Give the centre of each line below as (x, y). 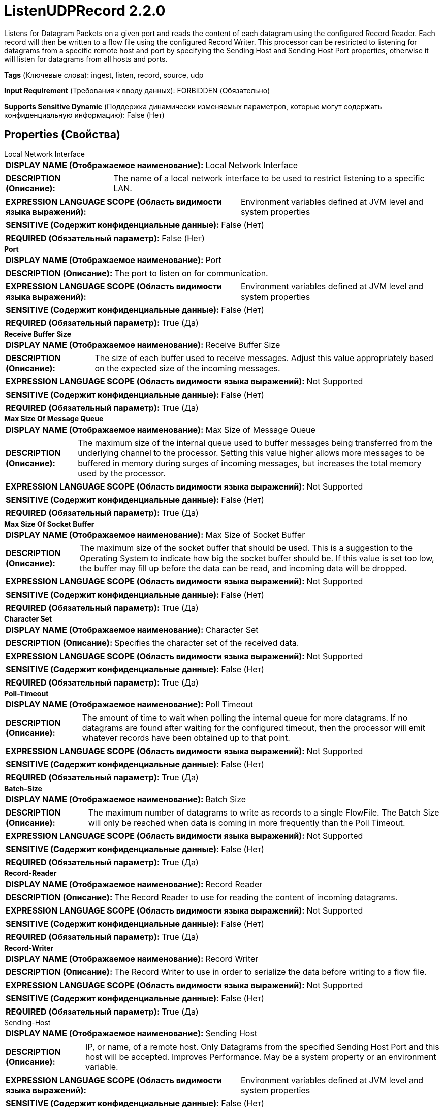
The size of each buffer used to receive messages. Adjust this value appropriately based (264, 358)
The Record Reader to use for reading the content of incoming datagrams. (256, 897)
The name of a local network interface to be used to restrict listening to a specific (269, 178)
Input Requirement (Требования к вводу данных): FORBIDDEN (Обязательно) (137, 90)
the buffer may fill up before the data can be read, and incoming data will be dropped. (243, 568)
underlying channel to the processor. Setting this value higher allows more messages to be (251, 453)
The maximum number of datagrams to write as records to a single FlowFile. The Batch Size (264, 812)
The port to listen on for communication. (191, 273)
